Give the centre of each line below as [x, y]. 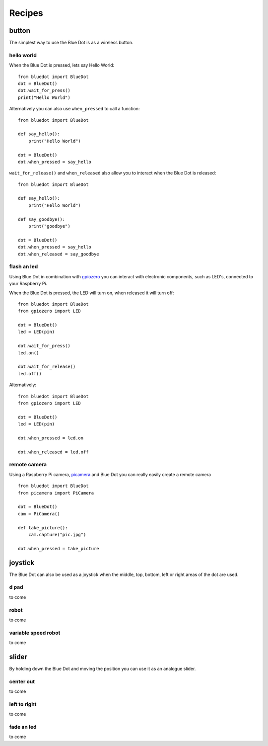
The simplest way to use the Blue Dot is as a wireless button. [71, 43]
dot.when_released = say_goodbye [59, 254]
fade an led [23, 727]
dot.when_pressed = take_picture [59, 548]
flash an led [24, 267]
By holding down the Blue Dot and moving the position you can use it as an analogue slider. [102, 668]
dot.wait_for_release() [47, 367]
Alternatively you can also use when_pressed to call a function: [74, 109]
